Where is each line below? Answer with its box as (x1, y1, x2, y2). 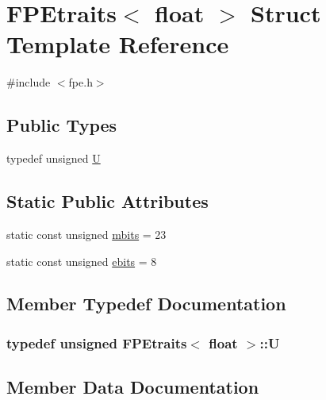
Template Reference (6, 28, 229, 60)
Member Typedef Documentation (6, 291, 286, 316)
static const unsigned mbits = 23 (6, 225, 167, 242)
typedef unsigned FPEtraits (6, 333, 187, 352)
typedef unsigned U (6, 150, 101, 167)
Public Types (6, 113, 117, 137)
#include (6, 74, 51, 90)
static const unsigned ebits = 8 (6, 252, 157, 269)
